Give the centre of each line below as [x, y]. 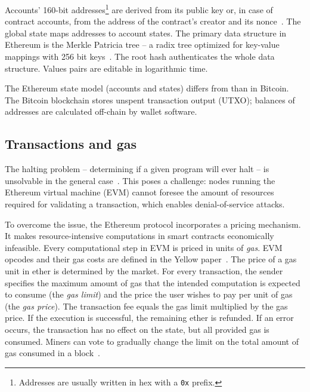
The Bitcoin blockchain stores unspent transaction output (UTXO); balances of [150, 99]
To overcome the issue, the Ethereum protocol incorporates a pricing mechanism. [153, 224]
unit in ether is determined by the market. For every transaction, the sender [144, 270]
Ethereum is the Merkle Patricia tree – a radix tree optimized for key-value [142, 45]
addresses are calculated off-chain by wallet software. [101, 111]
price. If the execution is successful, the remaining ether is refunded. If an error [149, 318]
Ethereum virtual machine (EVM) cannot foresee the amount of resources [139, 192]
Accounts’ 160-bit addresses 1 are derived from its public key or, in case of [139, 9]
